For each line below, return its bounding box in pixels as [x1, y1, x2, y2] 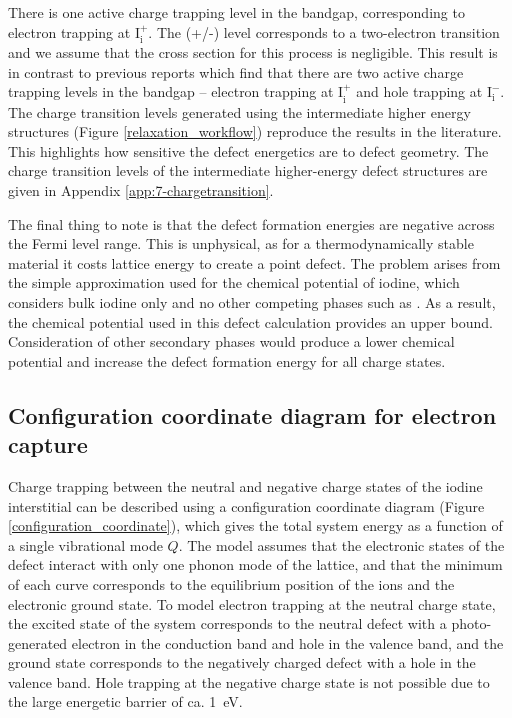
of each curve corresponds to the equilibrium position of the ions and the [8, 573, 455, 594]
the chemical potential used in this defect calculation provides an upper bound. [8, 311, 493, 332]
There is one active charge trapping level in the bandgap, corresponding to [8, 2, 465, 22]
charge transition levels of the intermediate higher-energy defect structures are [8, 160, 488, 181]
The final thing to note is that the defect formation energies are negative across [8, 213, 495, 234]
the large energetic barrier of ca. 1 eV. [8, 691, 243, 712]
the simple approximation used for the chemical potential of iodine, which [8, 272, 460, 293]
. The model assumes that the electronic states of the [178, 534, 505, 555]
